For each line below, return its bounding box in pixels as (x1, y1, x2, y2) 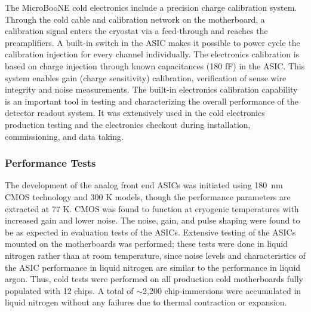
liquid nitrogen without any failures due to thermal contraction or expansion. (5, 296, 287, 308)
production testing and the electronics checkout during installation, (5, 118, 251, 130)
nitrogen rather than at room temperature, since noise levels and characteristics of (5, 249, 306, 261)
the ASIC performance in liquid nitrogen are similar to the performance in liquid (5, 261, 301, 273)
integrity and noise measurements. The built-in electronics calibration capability (5, 83, 298, 96)
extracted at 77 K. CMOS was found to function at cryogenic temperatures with (5, 202, 299, 215)
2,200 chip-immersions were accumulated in (143, 284, 301, 296)
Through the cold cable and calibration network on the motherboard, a (5, 13, 265, 25)
